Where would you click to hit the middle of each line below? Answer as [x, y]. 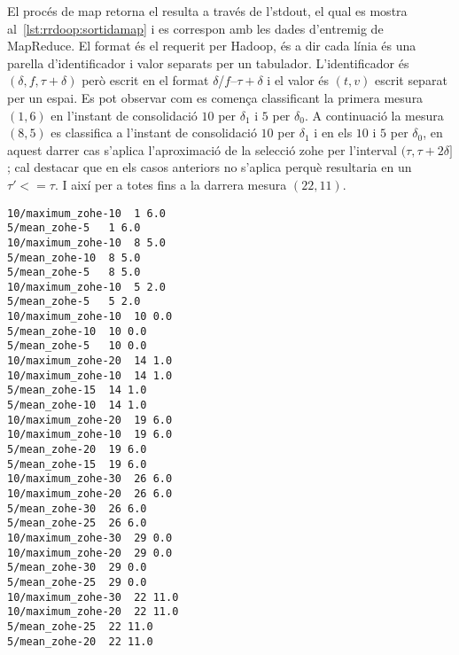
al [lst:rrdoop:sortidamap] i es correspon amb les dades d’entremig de [195, 28]
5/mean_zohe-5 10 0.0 [77, 346]
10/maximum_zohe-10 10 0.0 [90, 317]
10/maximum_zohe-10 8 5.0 [86, 242]
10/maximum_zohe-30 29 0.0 [90, 538]
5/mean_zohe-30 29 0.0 [77, 568]
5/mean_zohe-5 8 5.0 [74, 273]
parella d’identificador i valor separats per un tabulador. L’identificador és [208, 62]
